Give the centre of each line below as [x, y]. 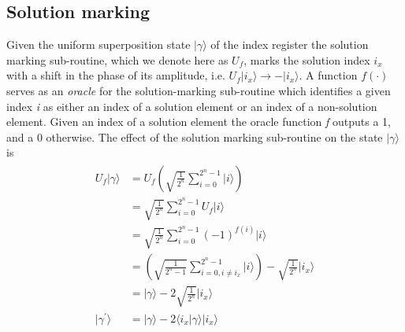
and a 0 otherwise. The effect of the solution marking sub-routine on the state [195, 136]
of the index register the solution [290, 44]
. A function [328, 75]
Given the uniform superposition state [98, 44]
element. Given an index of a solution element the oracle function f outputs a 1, [199, 122]
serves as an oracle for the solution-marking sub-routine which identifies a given [199, 90]
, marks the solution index [307, 59]
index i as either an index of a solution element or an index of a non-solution [192, 106]
